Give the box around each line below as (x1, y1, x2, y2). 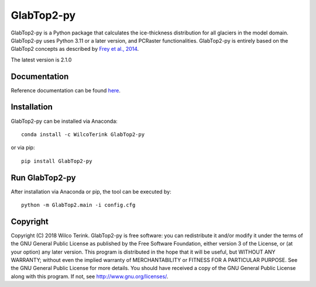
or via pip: (11, 144, 35, 151)
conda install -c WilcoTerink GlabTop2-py (21, 131, 145, 137)
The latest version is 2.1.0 (11, 56, 72, 63)
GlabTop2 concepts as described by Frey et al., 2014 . (11, 46, 139, 53)
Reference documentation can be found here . (11, 87, 121, 94)
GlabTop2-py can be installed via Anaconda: (11, 117, 118, 125)
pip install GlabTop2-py (21, 158, 92, 164)
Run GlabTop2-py (11, 172, 76, 182)
